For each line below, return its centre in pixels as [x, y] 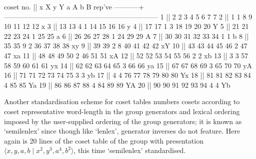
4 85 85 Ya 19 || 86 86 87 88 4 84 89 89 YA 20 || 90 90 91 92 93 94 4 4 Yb [117, 84]
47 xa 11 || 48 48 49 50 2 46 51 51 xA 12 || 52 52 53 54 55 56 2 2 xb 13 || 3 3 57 [126, 55]
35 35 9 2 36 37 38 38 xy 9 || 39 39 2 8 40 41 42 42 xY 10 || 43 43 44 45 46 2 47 [126, 46]
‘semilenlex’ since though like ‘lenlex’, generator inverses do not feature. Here [122, 131]
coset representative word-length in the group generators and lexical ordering [122, 111]
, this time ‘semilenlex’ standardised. [130, 150]
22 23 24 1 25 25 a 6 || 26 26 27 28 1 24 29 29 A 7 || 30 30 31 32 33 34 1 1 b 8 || [126, 36]
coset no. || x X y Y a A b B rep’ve [58, 6]
